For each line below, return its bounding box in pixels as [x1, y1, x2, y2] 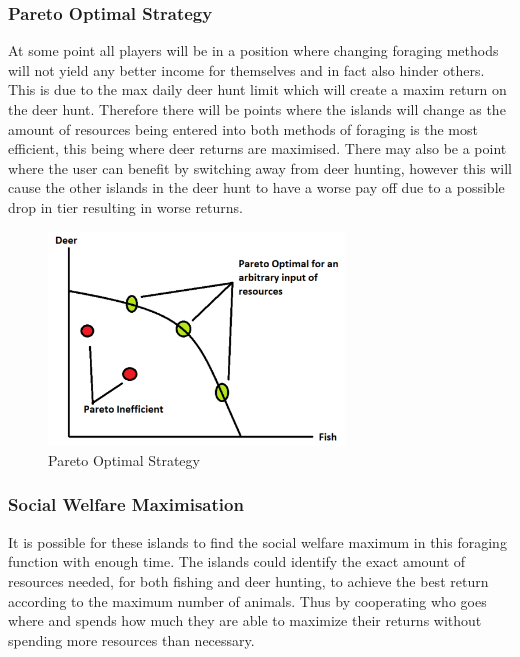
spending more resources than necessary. [8, 629, 255, 650]
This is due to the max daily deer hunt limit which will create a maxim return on [8, 79, 507, 100]
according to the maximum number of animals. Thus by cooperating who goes [8, 590, 487, 611]
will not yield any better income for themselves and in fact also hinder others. [8, 59, 485, 80]
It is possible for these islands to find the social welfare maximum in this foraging [8, 531, 507, 552]
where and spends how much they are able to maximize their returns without [8, 610, 482, 631]
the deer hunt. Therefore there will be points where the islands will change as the [8, 99, 506, 119]
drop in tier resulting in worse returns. [8, 196, 243, 217]
